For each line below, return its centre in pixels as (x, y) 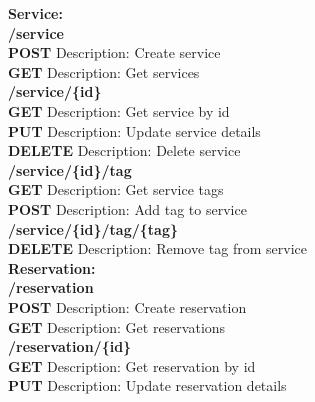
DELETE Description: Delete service (124, 150)
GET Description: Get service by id (119, 110)
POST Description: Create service (114, 52)
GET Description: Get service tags (116, 189)
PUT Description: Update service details (134, 130)
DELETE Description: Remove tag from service (157, 248)
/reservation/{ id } (70, 346)
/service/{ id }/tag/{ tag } (93, 228)
